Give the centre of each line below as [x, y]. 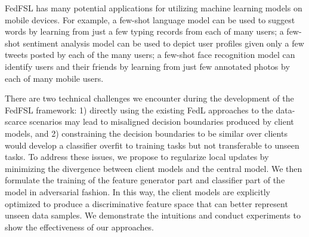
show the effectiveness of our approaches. [80, 227]
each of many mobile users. [54, 78]
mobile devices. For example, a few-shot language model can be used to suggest [150, 19]
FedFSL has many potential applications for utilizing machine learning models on [154, 8]
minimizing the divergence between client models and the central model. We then [154, 168]
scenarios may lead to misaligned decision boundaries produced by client [162, 121]
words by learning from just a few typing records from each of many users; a [144, 31]
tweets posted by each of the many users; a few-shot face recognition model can [150, 55]
